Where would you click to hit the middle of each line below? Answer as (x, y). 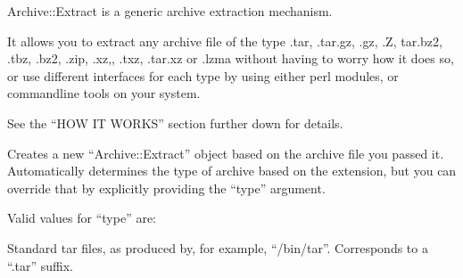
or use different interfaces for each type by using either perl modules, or (203, 75)
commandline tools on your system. (104, 93)
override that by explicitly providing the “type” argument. (166, 188)
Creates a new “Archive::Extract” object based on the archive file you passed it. (226, 153)
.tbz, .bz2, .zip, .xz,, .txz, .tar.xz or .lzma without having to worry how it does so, (231, 58)
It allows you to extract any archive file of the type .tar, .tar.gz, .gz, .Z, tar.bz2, (225, 41)
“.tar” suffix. (41, 265)
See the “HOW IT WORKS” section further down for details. (175, 123)
